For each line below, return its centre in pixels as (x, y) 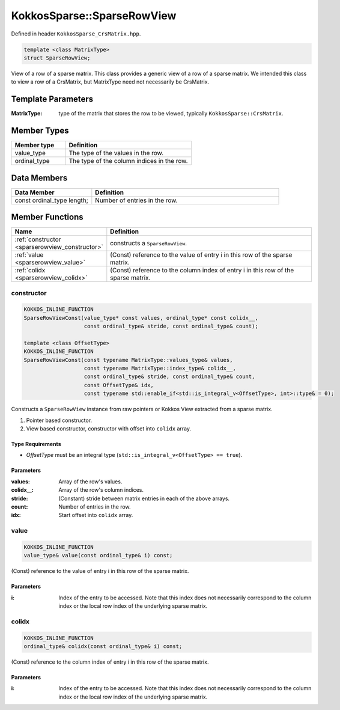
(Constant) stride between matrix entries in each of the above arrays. (144, 498)
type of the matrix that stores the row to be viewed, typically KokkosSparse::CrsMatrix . (171, 114)
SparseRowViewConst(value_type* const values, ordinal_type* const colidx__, (141, 318)
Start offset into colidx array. (96, 515)
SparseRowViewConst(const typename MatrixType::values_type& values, (128, 360)
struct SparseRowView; (57, 58)
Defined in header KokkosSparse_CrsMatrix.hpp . (76, 34)
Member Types (40, 131)
